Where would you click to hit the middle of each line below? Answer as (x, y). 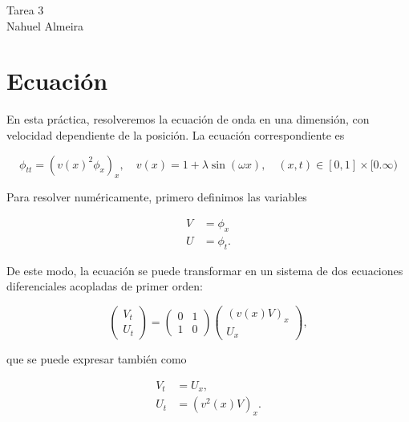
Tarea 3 (25, 10)
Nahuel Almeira (45, 25)
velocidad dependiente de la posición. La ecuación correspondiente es (176, 134)
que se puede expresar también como (97, 359)
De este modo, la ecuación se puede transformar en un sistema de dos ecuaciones (205, 270)
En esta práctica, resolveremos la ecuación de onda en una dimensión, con (188, 119)
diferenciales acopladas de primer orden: (105, 286)
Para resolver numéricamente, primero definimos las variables (157, 197)
